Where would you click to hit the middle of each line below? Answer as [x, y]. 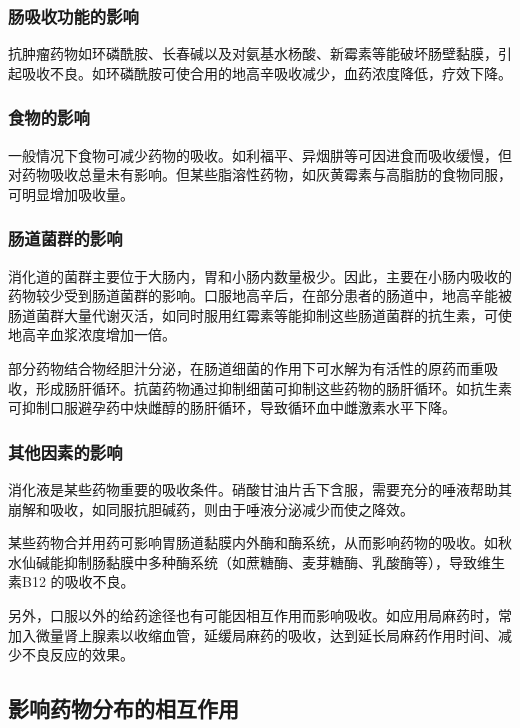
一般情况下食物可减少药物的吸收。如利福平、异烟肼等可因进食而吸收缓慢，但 [260, 154]
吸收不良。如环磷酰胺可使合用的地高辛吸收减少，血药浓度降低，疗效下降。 [266, 72]
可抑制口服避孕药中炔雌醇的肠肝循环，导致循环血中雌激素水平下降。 [232, 407]
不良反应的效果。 [77, 654]
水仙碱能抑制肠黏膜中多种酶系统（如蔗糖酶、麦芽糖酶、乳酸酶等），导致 [242, 561]
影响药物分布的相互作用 [123, 708]
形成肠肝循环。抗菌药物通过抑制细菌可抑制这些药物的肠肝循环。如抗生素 [273, 387]
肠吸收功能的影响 [73, 15]
